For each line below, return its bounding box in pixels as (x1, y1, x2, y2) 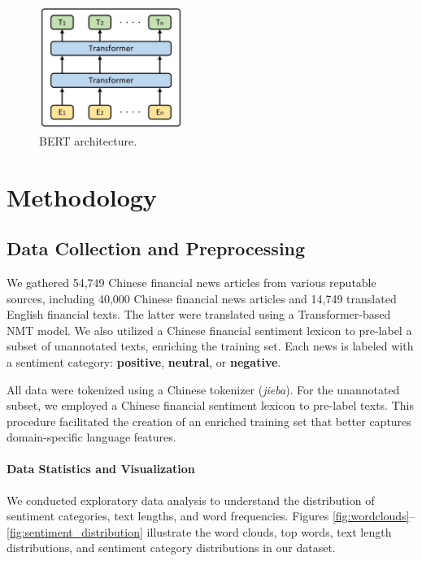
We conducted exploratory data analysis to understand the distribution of (7, 491, 375, 508)
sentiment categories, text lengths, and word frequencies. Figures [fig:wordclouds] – (7, 507, 415, 524)
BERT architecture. (39, 132, 137, 149)
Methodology (7, 180, 157, 213)
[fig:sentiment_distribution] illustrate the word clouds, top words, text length (7, 523, 392, 540)
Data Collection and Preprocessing (7, 236, 306, 261)
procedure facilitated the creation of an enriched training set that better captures (7, 412, 411, 429)
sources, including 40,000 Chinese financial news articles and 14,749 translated (7, 289, 397, 307)
